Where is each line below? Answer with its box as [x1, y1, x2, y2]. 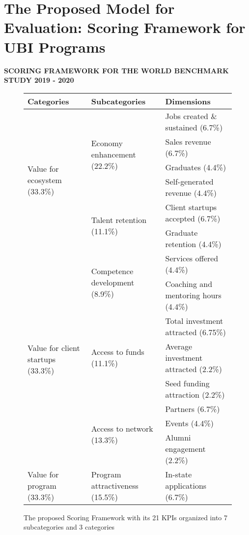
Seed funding [165, 377, 210, 389]
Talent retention [91, 214, 147, 225]
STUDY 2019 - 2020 [4, 75, 74, 85]
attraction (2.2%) [165, 388, 225, 400]
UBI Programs [4, 36, 106, 57]
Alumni [165, 431, 191, 443]
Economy [91, 137, 123, 149]
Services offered [165, 252, 219, 264]
